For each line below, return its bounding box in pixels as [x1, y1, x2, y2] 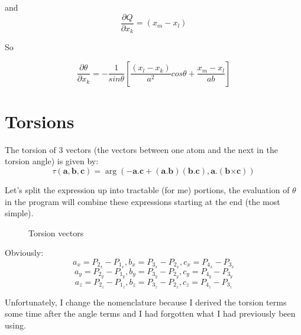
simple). [5, 207, 34, 219]
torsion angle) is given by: [5, 155, 99, 167]
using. [5, 318, 26, 331]
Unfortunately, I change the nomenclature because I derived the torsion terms [5, 295, 287, 308]
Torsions [5, 109, 75, 133]
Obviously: [5, 246, 44, 259]
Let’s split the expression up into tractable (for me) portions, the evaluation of [5, 184, 290, 196]
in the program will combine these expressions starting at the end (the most [5, 195, 280, 207]
